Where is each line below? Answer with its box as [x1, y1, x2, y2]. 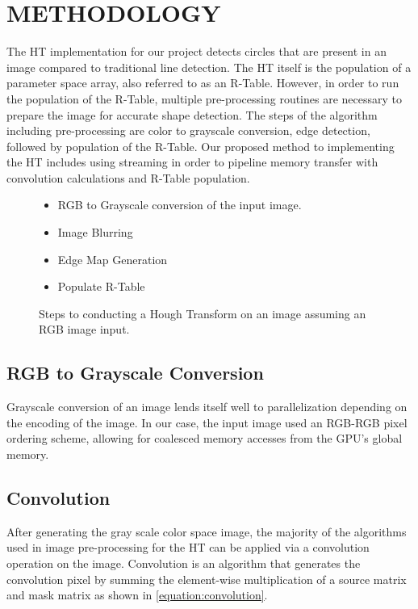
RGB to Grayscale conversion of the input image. [57, 196, 302, 213]
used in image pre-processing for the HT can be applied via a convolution [6, 539, 370, 556]
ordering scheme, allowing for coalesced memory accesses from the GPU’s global [6, 430, 403, 447]
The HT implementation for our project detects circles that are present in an [6, 43, 387, 60]
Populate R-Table [57, 278, 145, 295]
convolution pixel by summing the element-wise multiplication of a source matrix [6, 570, 407, 587]
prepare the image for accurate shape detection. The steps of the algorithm [6, 106, 378, 123]
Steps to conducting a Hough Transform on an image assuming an [39, 304, 366, 321]
